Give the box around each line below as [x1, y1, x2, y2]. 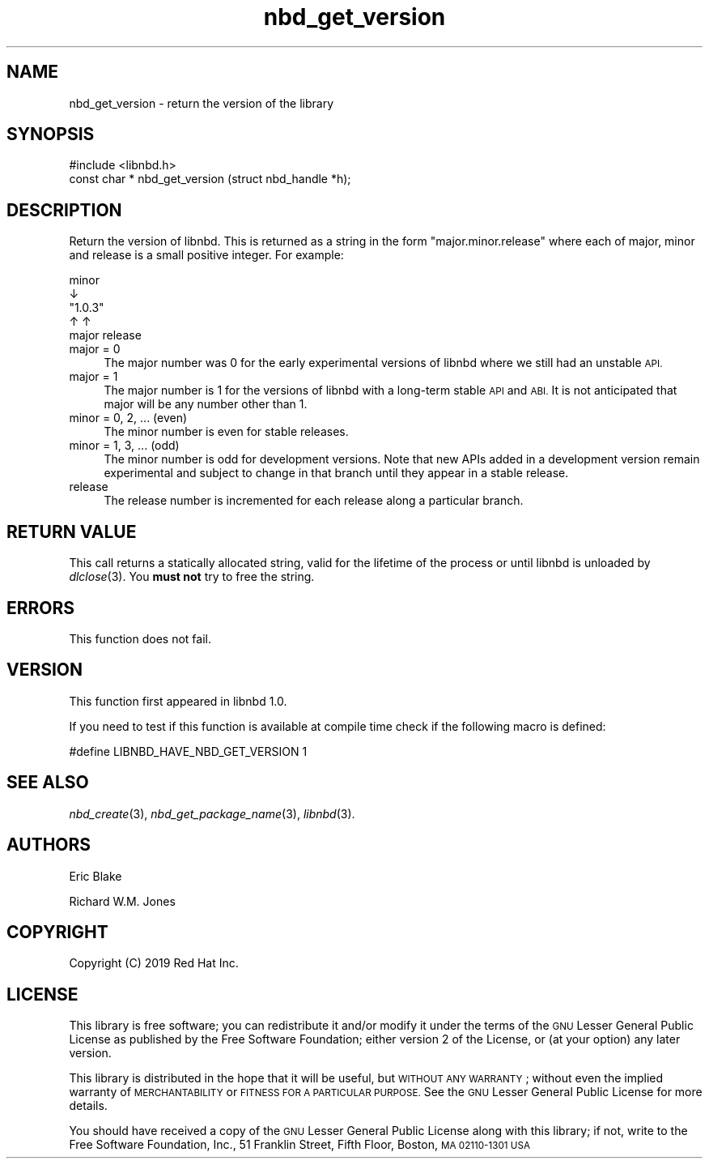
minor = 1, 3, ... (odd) [69, 438, 180, 453]
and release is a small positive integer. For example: [69, 248, 344, 262]
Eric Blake [69, 868, 122, 883]
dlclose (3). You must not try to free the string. [69, 570, 315, 584]
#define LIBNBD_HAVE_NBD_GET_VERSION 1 [69, 744, 308, 758]
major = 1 [69, 369, 118, 384]
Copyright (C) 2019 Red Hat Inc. [69, 956, 239, 971]
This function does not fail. [69, 631, 212, 646]
